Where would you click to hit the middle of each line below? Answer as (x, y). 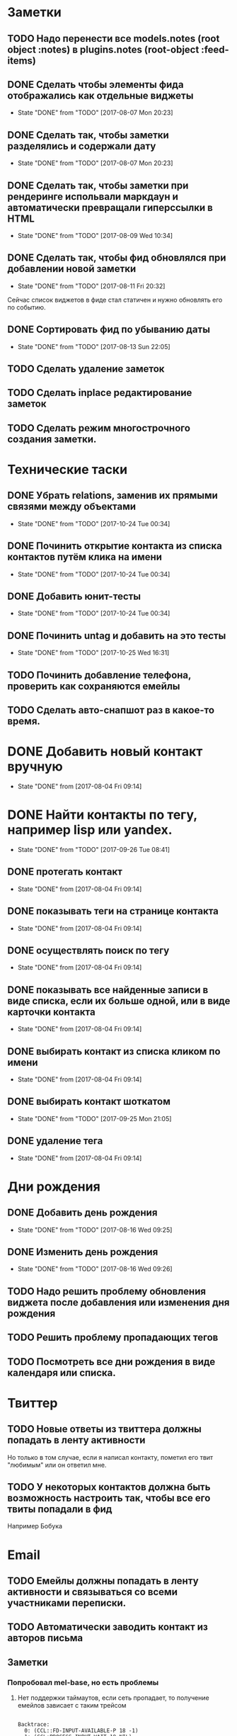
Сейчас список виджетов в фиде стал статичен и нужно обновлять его (115, 300)
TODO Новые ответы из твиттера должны (104, 1429)
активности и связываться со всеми (93, 1592)
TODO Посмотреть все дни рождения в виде (111, 1362)
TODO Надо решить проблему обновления (107, 1291)
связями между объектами (72, 507)
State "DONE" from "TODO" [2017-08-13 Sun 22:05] (94, 346)
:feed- (215, 49)
